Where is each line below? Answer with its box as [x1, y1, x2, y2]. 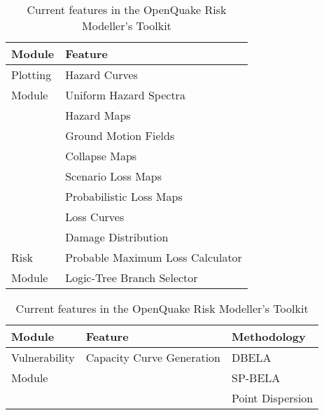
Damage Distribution [65, 229, 169, 245]
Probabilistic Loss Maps [65, 188, 183, 204]
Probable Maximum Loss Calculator [65, 249, 242, 265]
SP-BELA [231, 370, 281, 386]
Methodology [231, 328, 306, 344]
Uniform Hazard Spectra [65, 87, 185, 103]
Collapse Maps [65, 148, 137, 164]
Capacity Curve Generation [85, 349, 220, 365]
